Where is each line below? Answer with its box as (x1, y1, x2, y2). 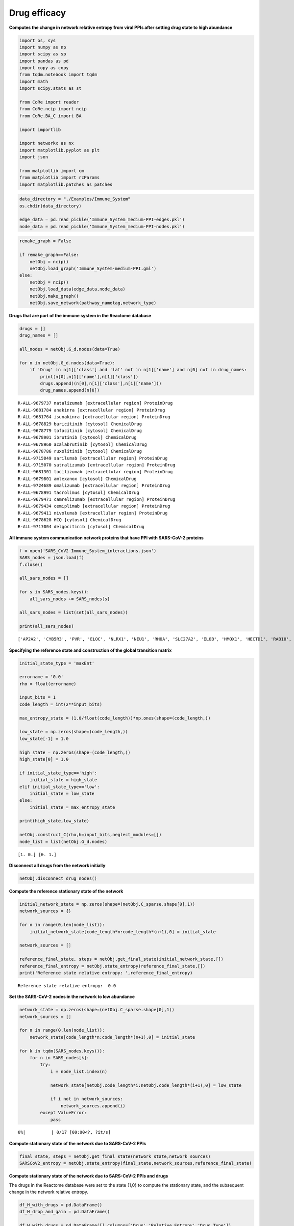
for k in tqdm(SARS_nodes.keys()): (19, 1048, 105, 1054)
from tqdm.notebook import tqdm (19, 72, 98, 77)
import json (19, 154, 49, 160)
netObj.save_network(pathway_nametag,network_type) (29, 300, 157, 306)
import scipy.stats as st (19, 86, 82, 91)
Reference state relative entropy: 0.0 (18, 983, 116, 988)
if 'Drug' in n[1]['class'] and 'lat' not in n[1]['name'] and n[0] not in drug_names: (29, 367, 247, 373)
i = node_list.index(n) (50, 1069, 108, 1074)
